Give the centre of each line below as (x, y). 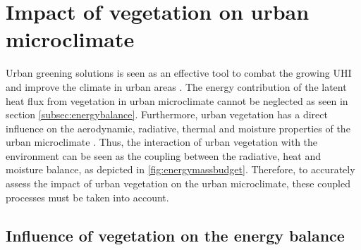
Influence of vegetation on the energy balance (175, 235)
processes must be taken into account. (87, 197)
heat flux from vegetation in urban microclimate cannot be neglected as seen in (177, 100)
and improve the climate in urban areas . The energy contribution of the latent (176, 86)
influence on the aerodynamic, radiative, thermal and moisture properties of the (178, 128)
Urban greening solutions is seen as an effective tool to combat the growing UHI (179, 73)
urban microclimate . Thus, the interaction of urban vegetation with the (162, 142)
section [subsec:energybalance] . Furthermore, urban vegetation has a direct (167, 114)
